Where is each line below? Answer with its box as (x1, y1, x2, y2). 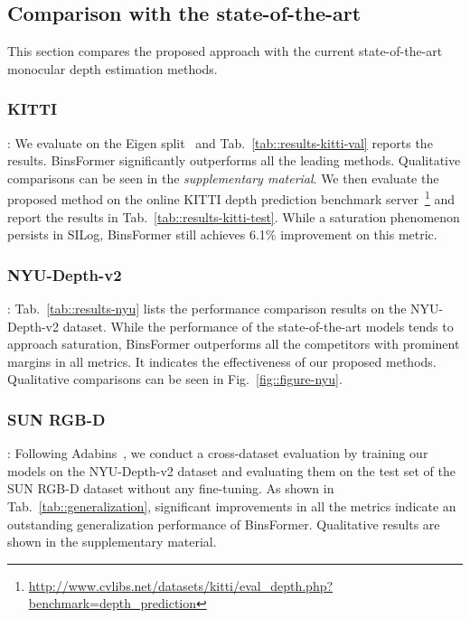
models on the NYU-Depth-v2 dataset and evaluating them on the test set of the (7, 461, 456, 480)
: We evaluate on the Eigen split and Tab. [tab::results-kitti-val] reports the (7, 133, 433, 152)
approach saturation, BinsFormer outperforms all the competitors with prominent (7, 334, 460, 353)
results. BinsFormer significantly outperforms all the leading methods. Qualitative (7, 151, 461, 170)
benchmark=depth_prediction (28, 594, 197, 613)
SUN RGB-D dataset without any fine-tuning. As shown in (7, 479, 334, 498)
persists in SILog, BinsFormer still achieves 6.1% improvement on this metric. (7, 225, 437, 244)
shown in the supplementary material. (7, 532, 217, 551)
